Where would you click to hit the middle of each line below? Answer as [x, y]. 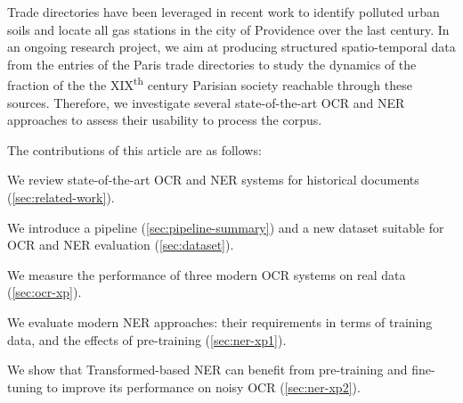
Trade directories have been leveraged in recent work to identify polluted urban [223, 12]
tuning [25, 387]
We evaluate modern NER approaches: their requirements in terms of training [220, 321]
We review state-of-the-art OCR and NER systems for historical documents [213, 180]
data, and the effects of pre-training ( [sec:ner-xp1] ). [147, 339]
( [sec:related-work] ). [61, 197]
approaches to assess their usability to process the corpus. [165, 120]
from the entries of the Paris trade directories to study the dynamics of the [212, 64]
